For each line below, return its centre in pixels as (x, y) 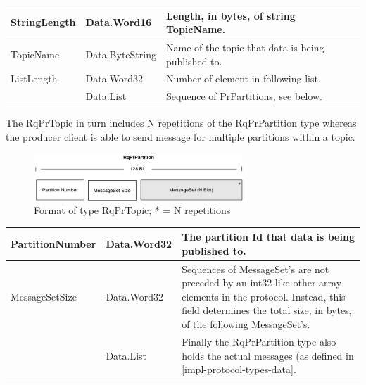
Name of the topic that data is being (245, 47)
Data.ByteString (121, 54)
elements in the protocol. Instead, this (264, 296)
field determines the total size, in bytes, (267, 310)
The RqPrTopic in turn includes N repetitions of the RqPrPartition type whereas (181, 123)
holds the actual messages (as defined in (268, 355)
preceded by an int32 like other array (262, 283)
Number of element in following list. (243, 78)
